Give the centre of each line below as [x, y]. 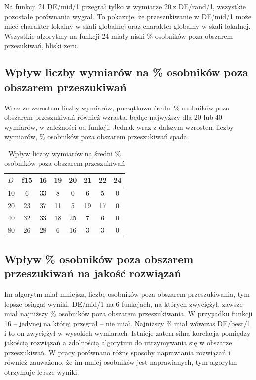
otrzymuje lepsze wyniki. [42, 371]
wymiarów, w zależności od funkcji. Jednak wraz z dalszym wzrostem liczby [119, 127]
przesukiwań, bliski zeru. [42, 45]
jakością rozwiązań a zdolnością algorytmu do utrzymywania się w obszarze [118, 343]
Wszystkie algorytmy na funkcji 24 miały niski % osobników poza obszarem [119, 35]
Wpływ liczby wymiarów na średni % [65, 153]
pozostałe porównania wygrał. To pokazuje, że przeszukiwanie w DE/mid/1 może [128, 16]
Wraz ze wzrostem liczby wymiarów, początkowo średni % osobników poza [117, 107]
